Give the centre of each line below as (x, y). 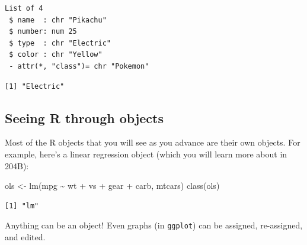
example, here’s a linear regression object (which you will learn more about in (146, 154)
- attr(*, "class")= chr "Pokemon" (79, 66)
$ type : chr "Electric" (60, 43)
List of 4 (24, 8)
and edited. (25, 236)
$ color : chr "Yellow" (56, 55)
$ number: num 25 (43, 32)
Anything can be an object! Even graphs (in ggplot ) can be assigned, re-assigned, (154, 225)
